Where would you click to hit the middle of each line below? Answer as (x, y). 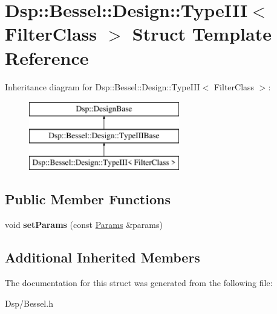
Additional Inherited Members (103, 257)
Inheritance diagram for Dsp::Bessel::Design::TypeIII (103, 86)
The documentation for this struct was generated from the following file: (139, 283)
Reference (47, 57)
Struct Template (202, 34)
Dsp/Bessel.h (29, 303)
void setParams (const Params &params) (84, 225)
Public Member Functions (88, 199)
